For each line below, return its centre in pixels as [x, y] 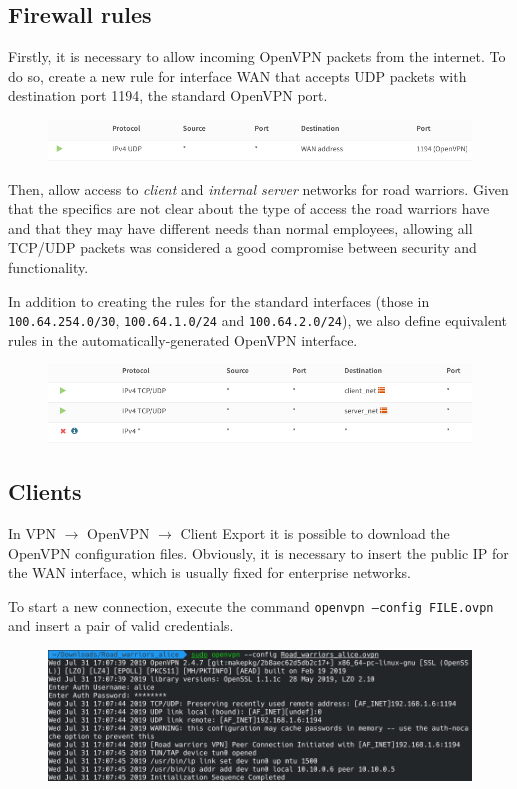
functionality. [48, 266]
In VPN [32, 533]
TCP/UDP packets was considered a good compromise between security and [242, 247]
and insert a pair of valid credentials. [121, 625]
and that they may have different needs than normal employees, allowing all [240, 227]
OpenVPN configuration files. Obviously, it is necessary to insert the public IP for [258, 552]
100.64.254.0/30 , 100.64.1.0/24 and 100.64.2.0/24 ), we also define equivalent [257, 320]
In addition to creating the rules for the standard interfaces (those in [219, 300]
